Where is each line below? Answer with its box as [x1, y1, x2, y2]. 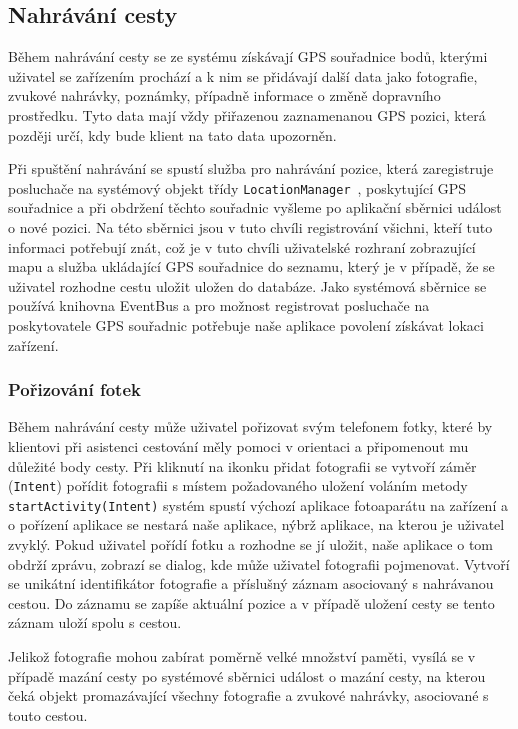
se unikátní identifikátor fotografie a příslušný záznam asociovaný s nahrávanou [8, 573, 494, 594]
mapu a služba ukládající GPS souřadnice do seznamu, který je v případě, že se [8, 256, 495, 277]
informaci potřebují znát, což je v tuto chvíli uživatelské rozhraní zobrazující [8, 236, 476, 257]
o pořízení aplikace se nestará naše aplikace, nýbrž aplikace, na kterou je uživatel [8, 514, 505, 535]
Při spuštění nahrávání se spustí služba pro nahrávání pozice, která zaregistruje [8, 158, 494, 179]
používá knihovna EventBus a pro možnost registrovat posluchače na [8, 295, 430, 316]
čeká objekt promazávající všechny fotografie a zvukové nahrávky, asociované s [8, 685, 489, 706]
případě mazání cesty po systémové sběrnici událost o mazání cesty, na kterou [8, 665, 486, 686]
